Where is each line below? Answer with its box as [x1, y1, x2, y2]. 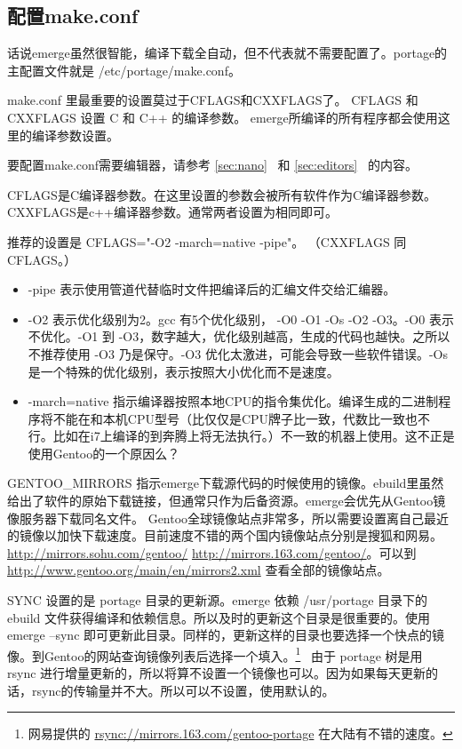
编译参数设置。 [31, 125, 119, 144]
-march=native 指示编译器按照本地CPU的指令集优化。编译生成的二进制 [28, 392, 439, 410]
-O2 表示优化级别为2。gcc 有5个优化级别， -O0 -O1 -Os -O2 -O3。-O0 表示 [28, 309, 454, 328]
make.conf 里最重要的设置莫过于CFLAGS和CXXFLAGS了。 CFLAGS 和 [7, 91, 418, 109]
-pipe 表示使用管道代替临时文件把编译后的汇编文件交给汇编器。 [28, 280, 396, 299]
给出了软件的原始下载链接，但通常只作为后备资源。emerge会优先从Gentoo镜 [7, 491, 446, 510]
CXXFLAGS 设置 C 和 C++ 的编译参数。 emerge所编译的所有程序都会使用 [7, 108, 438, 126]
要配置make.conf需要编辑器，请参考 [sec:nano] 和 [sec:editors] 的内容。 [7, 155, 418, 174]
